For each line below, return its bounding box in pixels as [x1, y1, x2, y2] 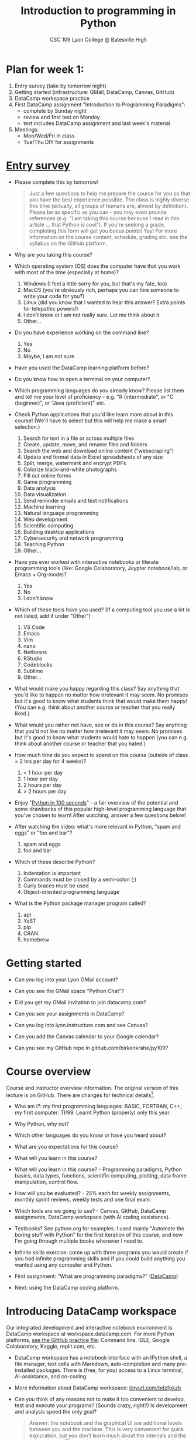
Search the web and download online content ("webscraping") [23, 447, 174, 454]
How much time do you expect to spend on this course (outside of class [14, 751, 188, 758]
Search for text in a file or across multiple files [23, 435, 135, 442]
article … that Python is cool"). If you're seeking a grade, [29, 221, 166, 228]
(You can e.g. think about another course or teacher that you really [14, 704, 176, 711]
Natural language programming [23, 509, 99, 516]
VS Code [23, 624, 45, 631]
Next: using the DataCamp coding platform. [14, 1284, 119, 1291]
